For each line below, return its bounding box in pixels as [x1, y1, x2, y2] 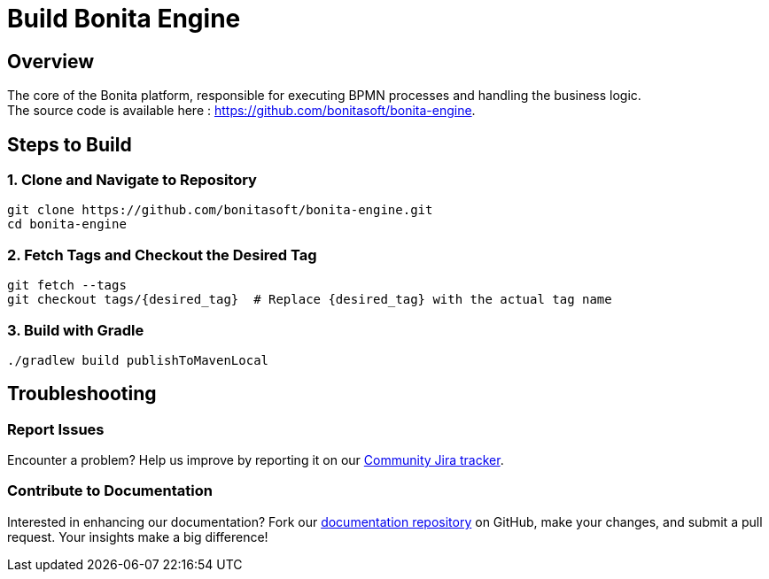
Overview [7, 50, 95, 73]
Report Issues [7, 420, 105, 438]
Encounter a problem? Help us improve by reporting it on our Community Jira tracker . [7, 452, 504, 468]
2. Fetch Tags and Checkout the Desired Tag [7, 245, 317, 264]
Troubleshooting [7, 382, 157, 405]
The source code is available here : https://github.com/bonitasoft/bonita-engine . [7, 103, 476, 119]
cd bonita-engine [7, 217, 127, 232]
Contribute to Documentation [7, 482, 213, 500]
